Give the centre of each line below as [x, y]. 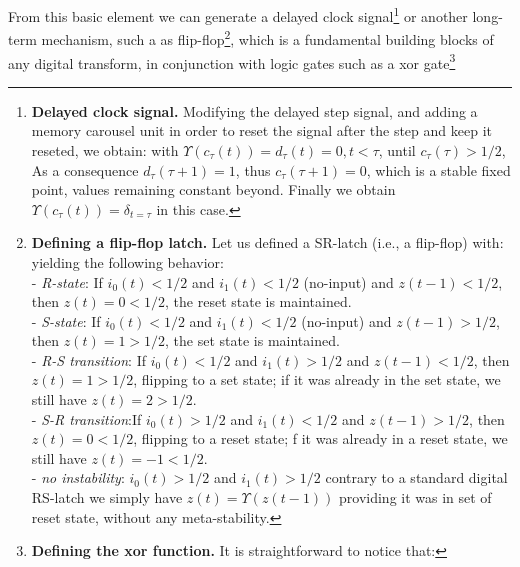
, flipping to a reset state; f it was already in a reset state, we [320, 438]
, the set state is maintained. [252, 340]
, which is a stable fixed [438, 169]
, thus [253, 169]
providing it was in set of [415, 497]
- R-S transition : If [88, 359]
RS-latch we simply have [107, 497]
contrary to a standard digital [416, 477]
